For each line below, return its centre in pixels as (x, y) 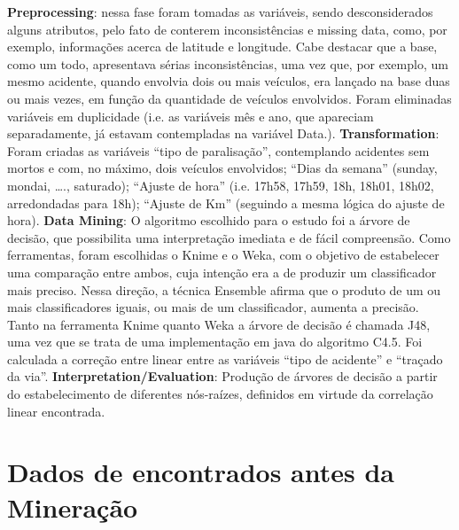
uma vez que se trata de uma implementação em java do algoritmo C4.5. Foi (215, 342)
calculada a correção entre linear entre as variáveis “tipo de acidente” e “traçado (225, 359)
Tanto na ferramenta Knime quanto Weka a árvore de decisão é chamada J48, (219, 324)
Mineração (73, 507)
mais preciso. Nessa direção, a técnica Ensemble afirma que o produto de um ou (224, 289)
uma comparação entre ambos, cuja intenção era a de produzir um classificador (222, 272)
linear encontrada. (56, 411)
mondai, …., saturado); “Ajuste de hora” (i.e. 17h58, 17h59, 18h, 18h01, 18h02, (221, 185)
